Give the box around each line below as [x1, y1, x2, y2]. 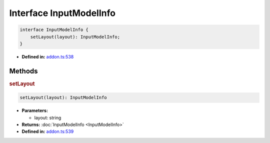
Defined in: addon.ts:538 [21, 53, 74, 59]
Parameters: [21, 107, 48, 113]
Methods [9, 66, 38, 75]
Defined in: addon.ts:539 [21, 128, 74, 134]
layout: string [34, 114, 61, 120]
